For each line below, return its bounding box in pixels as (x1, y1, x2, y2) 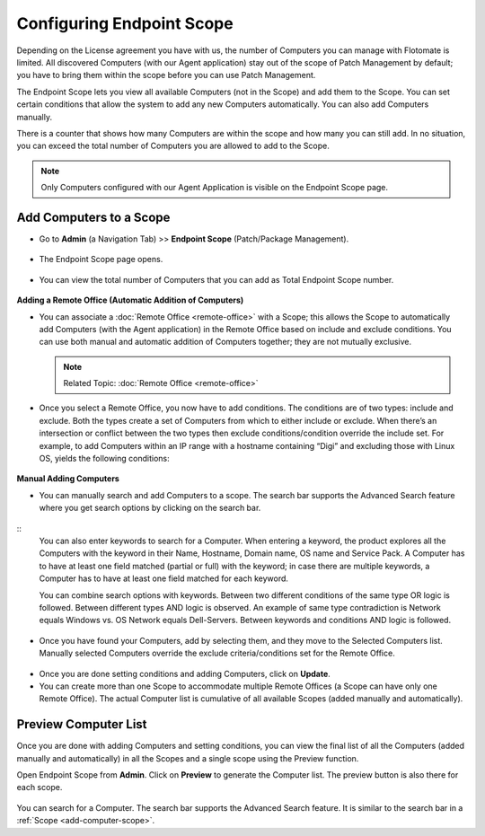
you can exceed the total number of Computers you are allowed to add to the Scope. (16, 140, 330, 152)
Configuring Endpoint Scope (16, 13, 234, 33)
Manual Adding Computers (16, 473, 120, 484)
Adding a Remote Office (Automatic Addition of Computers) (16, 295, 244, 305)
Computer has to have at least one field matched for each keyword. (39, 573, 289, 584)
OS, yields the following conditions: (39, 453, 170, 464)
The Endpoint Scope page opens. (39, 254, 163, 265)
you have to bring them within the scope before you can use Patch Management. (16, 70, 316, 81)
